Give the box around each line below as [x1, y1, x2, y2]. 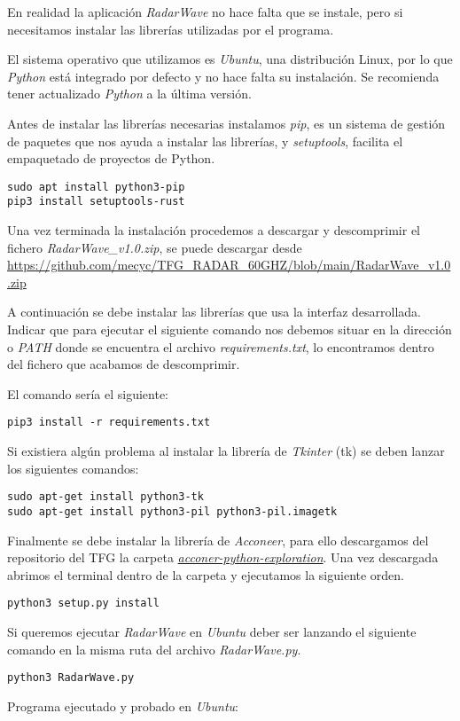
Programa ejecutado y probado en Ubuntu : [7, 696, 238, 715]
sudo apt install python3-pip [7, 180, 185, 193]
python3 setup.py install [7, 597, 160, 610]
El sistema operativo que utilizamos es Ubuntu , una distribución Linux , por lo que [7, 50, 453, 68]
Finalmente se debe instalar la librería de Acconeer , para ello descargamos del [7, 530, 429, 549]
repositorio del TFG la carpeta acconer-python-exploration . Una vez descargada [7, 548, 439, 567]
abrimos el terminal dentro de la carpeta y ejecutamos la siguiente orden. [7, 565, 405, 584]
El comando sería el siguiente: [7, 384, 168, 403]
